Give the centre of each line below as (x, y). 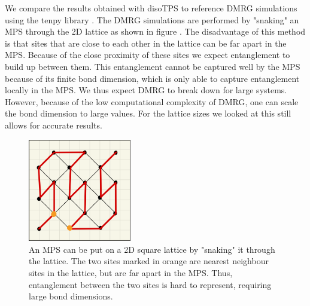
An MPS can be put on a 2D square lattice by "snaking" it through (152, 249)
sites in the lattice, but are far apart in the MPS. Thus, (131, 272)
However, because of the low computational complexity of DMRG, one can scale (152, 101)
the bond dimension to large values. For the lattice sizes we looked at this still (148, 113)
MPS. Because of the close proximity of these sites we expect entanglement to (148, 55)
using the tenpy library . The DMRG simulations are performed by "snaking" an (152, 19)
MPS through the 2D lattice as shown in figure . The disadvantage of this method (155, 31)
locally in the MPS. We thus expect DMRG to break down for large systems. (146, 90)
